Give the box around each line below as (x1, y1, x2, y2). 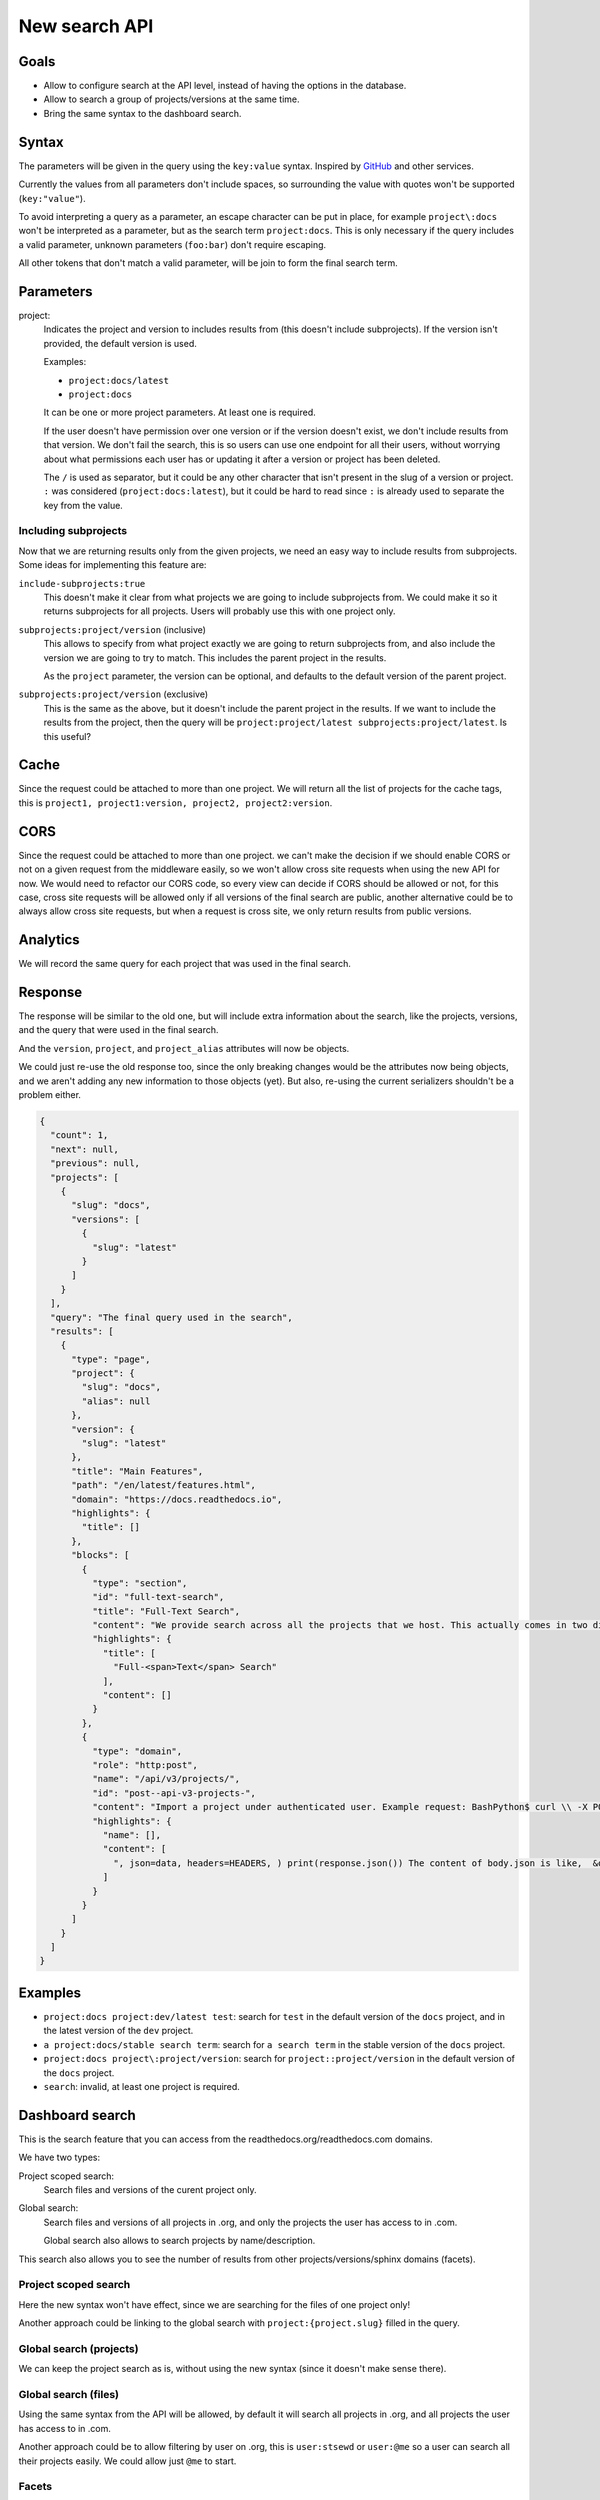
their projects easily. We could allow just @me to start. (18, 2455, 237, 2467)
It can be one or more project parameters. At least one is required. (43, 406, 317, 419)
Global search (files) (18, 2388, 120, 2401)
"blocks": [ (71, 1550, 130, 1561)
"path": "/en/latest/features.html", (71, 1480, 257, 1491)
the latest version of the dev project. (43, 2025, 194, 2037)
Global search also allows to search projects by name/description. (43, 2235, 316, 2247)
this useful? (43, 730, 92, 742)
